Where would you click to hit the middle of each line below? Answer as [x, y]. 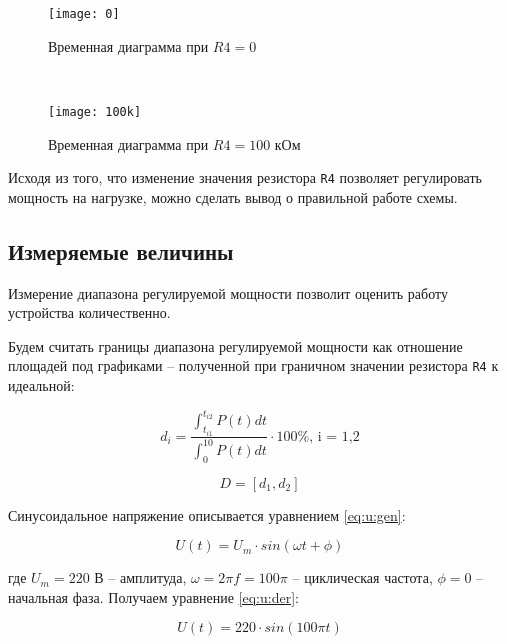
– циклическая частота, [362, 577]
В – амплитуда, [140, 577]
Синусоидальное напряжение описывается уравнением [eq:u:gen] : [207, 514]
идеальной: [41, 384]
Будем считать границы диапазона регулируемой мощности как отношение [235, 345]
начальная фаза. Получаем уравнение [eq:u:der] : [153, 596]
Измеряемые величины [121, 250]
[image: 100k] [95, 111]
